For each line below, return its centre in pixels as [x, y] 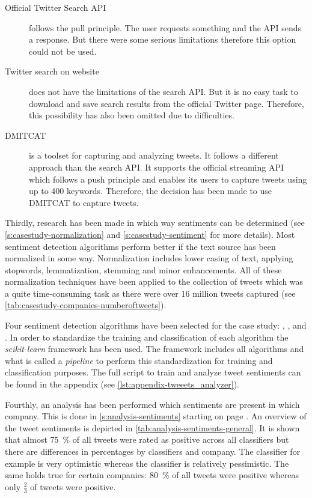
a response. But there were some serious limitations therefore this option [163, 39]
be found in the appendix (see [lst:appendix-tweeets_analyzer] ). [122, 384]
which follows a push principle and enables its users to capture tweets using [168, 179]
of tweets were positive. [73, 486]
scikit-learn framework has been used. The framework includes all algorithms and [154, 349]
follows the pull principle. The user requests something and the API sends [165, 27]
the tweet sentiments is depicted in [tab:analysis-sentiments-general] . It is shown [152, 427]
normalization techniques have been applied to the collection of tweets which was [154, 281]
